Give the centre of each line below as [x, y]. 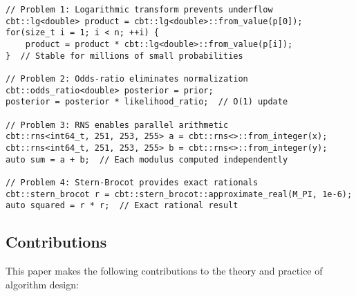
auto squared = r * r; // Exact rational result [122, 206]
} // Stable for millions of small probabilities [124, 56]
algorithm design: [42, 284]
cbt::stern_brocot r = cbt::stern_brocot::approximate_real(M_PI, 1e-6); [179, 194]
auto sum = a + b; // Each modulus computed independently [147, 159]
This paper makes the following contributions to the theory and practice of [164, 271]
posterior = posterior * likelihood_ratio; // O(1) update [147, 102]
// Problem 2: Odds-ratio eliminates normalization [127, 78]
